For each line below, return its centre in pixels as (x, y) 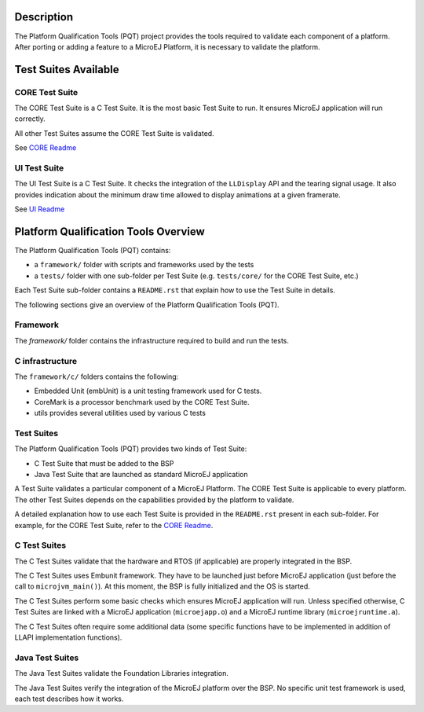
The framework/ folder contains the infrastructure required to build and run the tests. (152, 340)
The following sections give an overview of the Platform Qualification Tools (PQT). (147, 305)
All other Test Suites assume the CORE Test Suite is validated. (115, 133)
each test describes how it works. (69, 699)
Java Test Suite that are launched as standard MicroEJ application (141, 474)
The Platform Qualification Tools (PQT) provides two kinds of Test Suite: (131, 449)
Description (44, 17)
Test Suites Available (67, 70)
